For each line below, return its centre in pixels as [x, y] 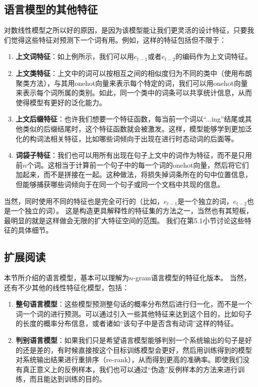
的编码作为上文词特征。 [214, 56]
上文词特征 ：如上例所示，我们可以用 [75, 56]
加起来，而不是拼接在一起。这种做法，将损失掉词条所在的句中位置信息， [134, 174]
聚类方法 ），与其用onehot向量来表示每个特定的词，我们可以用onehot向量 [132, 83]
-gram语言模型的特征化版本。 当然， [192, 278]
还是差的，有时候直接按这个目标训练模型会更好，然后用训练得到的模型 [137, 350]
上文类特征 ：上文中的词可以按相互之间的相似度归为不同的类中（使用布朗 [134, 73]
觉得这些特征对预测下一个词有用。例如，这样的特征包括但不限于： [118, 39]
